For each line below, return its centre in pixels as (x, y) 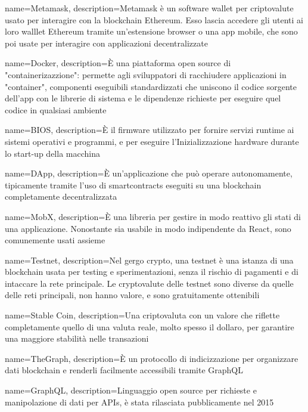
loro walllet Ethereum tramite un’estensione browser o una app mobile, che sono (151, 31)
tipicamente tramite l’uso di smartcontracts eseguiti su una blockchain (133, 185)
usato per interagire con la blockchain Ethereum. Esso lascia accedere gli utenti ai (154, 19)
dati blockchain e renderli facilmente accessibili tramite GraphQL (124, 370)
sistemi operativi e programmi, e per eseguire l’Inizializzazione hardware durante (152, 141)
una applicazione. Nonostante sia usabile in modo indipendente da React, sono (148, 228)
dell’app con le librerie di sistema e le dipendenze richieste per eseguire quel (143, 98)
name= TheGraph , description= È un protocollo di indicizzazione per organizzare (152, 358)
